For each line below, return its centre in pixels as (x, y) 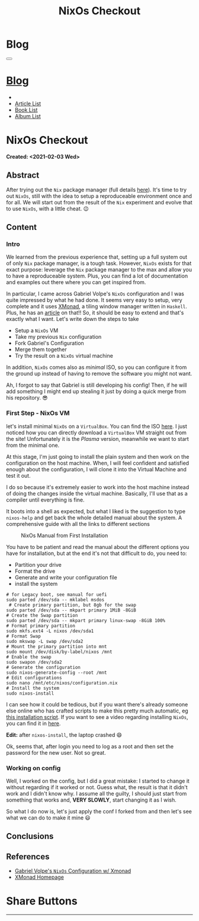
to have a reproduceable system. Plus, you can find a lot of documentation (97, 276)
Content (22, 227)
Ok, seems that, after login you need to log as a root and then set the (90, 746)
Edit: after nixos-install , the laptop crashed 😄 (64, 734)
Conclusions (30, 836)
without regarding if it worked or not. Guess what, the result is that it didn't (97, 787)
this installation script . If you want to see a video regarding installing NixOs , (97, 717)
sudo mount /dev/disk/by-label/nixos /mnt (59, 652)
